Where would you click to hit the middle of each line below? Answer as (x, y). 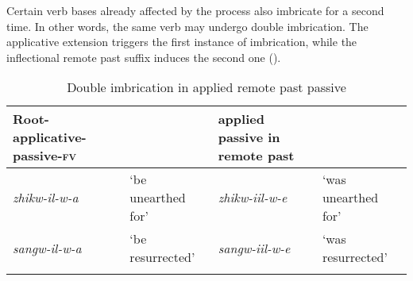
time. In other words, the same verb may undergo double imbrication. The (187, 26)
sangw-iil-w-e (254, 248)
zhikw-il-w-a (46, 198)
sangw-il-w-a (47, 248)
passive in (249, 137)
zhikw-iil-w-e (253, 198)
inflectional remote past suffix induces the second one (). (144, 57)
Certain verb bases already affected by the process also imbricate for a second (195, 10)
